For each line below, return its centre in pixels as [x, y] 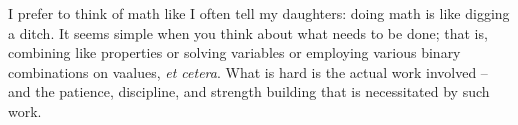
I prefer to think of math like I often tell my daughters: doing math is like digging [259, 13]
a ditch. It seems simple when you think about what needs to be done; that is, [248, 32]
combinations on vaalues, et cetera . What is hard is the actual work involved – [248, 71]
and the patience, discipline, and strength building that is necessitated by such [249, 91]
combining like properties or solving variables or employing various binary [234, 52]
